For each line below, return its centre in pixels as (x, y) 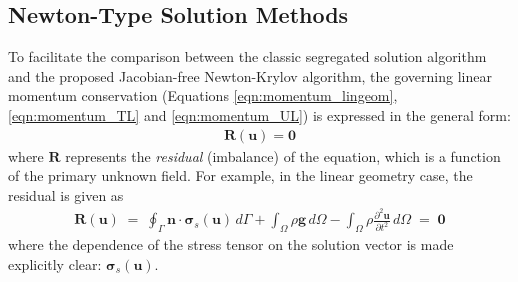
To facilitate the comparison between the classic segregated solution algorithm (247, 56)
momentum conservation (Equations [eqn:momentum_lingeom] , (203, 95)
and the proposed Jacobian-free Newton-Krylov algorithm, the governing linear (250, 75)
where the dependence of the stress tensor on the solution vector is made (231, 244)
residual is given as (66, 194)
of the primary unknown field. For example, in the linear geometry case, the (240, 175)
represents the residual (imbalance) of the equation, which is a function (283, 155)
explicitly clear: (55, 263)
